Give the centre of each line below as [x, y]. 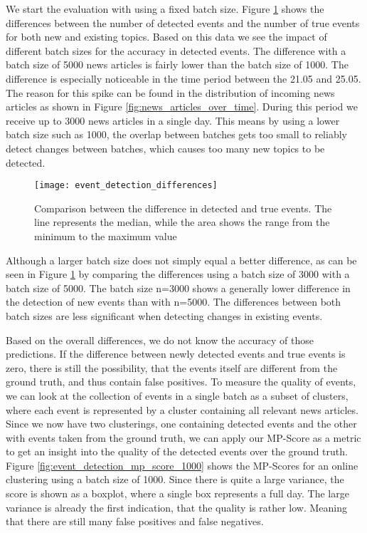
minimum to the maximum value [106, 236]
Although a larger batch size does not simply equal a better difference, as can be [181, 260]
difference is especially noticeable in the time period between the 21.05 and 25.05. [183, 78]
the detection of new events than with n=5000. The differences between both [174, 302]
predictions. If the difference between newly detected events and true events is [176, 354]
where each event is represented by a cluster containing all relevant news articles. [182, 409]
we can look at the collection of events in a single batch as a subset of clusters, [177, 395]
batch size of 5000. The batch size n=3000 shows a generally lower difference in [178, 288]
